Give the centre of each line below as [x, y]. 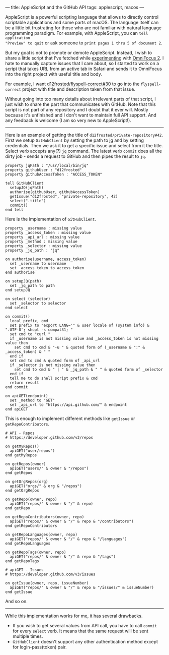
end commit [17, 387]
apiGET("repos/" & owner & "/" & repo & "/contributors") [72, 521]
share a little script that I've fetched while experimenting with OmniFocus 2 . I [84, 58]
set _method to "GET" [32, 400]
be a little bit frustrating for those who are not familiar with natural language [83, 28]
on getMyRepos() [22, 446]
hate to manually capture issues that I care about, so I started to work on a [82, 63]
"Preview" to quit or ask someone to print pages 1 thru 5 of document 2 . [84, 43]
